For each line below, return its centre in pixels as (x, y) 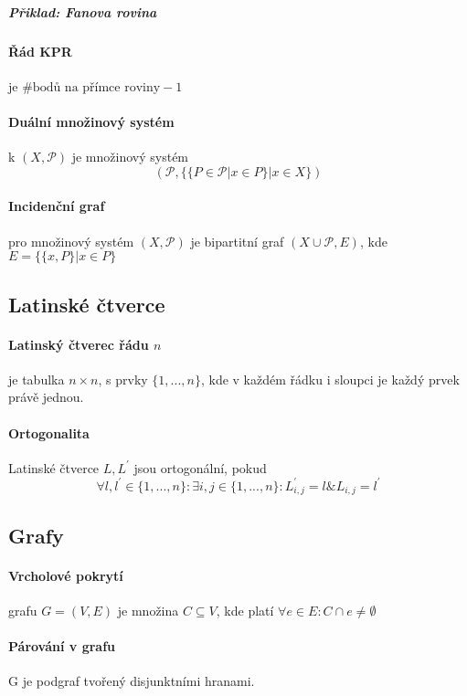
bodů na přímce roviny (96, 87)
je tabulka (37, 379)
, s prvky (123, 379)
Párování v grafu (62, 646)
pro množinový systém (71, 241)
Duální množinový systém (91, 121)
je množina (148, 610)
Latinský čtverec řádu (79, 344)
